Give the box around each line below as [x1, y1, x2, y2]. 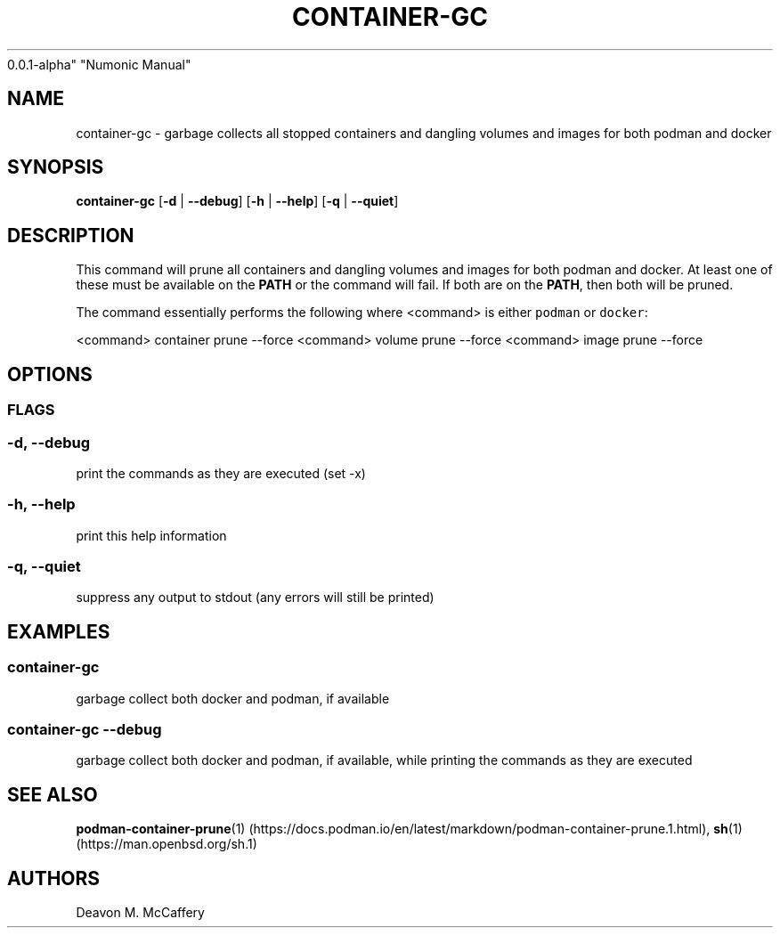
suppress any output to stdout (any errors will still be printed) [76, 589, 435, 606]
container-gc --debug [7, 720, 162, 738]
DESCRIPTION [7, 224, 134, 247]
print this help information [76, 527, 227, 543]
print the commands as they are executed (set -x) [76, 465, 366, 481]
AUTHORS [7, 866, 101, 890]
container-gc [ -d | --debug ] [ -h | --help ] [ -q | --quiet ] [76, 193, 399, 209]
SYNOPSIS [7, 156, 104, 179]
